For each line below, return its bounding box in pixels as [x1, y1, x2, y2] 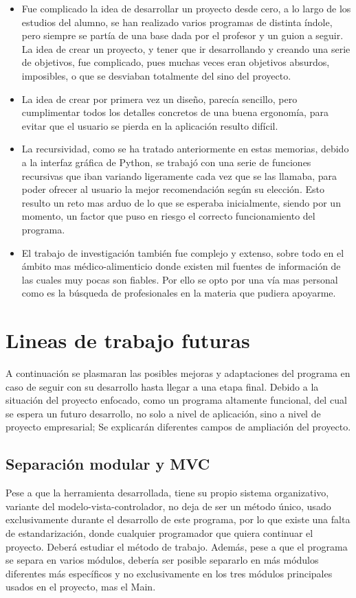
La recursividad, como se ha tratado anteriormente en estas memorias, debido [21, 141, 349, 156]
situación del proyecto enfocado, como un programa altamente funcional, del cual [5, 393, 347, 407]
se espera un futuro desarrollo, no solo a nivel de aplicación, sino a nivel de [5, 406, 321, 420]
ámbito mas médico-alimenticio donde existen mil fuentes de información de [21, 259, 341, 273]
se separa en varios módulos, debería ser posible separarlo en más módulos [5, 553, 319, 567]
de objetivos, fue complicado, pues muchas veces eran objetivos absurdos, [21, 55, 330, 69]
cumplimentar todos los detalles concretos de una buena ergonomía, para [21, 105, 329, 119]
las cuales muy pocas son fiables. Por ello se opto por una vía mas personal [21, 272, 338, 286]
